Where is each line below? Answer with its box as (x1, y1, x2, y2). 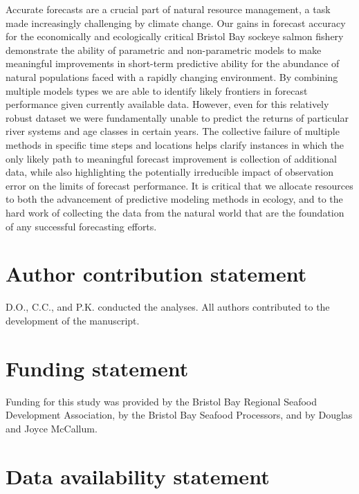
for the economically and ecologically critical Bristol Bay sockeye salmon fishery (6, 29, 344, 44)
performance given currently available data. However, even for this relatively (6, 97, 329, 111)
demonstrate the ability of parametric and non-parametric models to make (6, 42, 322, 57)
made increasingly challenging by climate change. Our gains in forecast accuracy (6, 15, 346, 30)
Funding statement (6, 354, 189, 382)
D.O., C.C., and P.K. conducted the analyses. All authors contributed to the (6, 300, 330, 314)
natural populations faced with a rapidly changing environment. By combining (6, 69, 338, 84)
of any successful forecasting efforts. (6, 219, 157, 233)
